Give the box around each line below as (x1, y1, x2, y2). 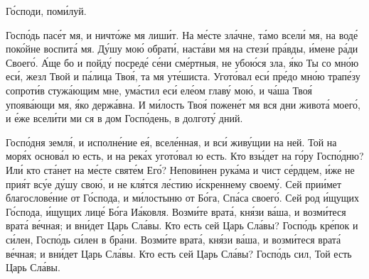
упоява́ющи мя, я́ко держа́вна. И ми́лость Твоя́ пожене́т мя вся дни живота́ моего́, (6, 97, 360, 111)
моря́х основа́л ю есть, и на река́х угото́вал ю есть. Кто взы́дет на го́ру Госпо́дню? (6, 148, 364, 163)
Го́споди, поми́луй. (6, 4, 87, 18)
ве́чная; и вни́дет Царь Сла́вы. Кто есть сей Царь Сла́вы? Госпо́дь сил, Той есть (6, 246, 352, 261)
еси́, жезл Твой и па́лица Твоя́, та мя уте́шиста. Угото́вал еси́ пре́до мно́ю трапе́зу (6, 69, 360, 84)
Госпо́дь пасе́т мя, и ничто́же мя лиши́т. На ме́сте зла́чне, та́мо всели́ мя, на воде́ (6, 27, 358, 42)
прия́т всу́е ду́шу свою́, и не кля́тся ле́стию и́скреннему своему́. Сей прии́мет (6, 176, 342, 191)
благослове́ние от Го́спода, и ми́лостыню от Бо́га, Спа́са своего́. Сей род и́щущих (6, 190, 360, 205)
